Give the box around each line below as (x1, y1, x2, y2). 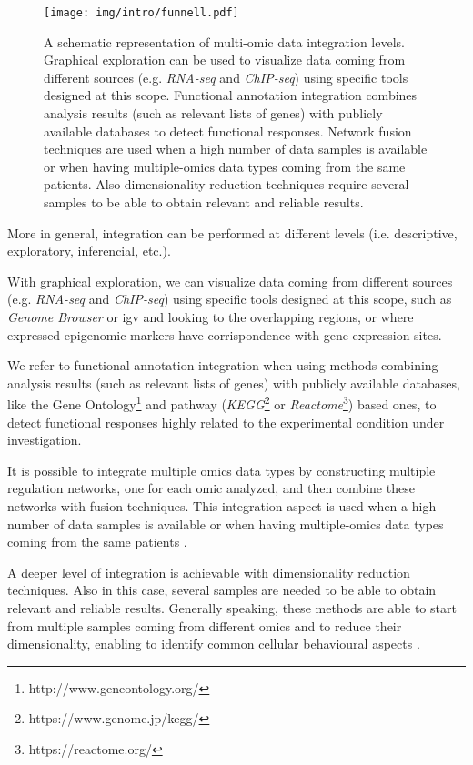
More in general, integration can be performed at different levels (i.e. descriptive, (7, 223, 458, 242)
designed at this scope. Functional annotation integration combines (44, 86, 418, 105)
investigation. (7, 430, 82, 449)
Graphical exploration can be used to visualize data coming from (44, 50, 406, 69)
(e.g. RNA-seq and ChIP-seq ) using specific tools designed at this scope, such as (7, 289, 452, 308)
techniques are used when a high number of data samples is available (44, 139, 428, 158)
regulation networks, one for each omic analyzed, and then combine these (7, 478, 415, 498)
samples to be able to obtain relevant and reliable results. (44, 193, 364, 211)
